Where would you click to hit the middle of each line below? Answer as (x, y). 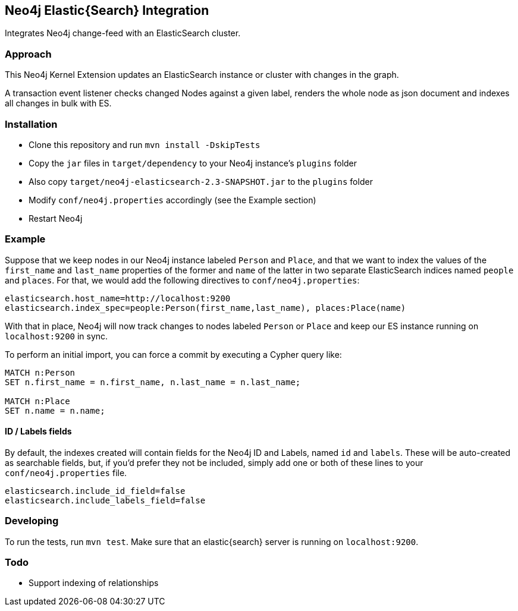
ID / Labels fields (38, 432)
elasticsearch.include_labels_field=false (105, 500)
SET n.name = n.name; (55, 410)
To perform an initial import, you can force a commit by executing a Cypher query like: (173, 354)
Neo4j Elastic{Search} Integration (107, 10)
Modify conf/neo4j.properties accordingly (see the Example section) (172, 200)
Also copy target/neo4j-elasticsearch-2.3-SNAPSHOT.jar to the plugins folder (201, 181)
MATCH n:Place (37, 401)
